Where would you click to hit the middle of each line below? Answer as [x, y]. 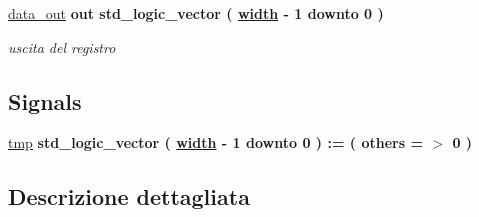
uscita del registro [62, 46]
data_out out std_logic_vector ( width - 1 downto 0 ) [196, 13]
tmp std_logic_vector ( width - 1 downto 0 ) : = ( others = [216, 142]
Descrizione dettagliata [129, 196]
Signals [45, 100]
